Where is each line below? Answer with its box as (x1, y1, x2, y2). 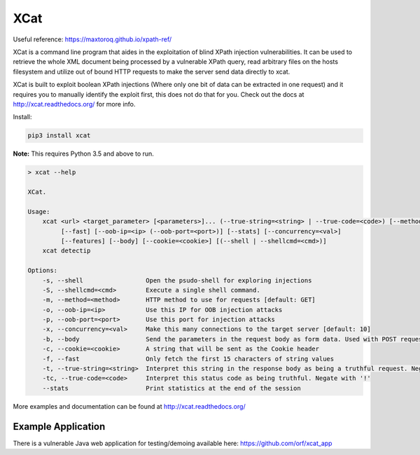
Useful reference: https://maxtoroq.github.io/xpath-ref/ (13, 35, 172, 43)
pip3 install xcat (27, 132, 91, 140)
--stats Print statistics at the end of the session (42, 384, 301, 392)
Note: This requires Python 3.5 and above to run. (13, 149, 154, 158)
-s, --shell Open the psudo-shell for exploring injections (42, 276, 312, 284)
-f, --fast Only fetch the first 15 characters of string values (42, 355, 335, 362)
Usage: (27, 208, 50, 215)
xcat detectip (42, 247, 91, 255)
